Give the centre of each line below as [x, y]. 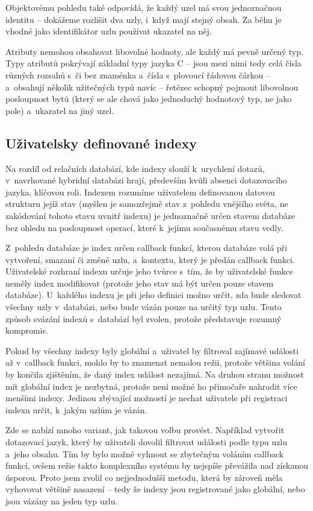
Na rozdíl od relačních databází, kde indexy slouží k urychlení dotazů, [135, 168]
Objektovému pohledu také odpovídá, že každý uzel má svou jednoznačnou [144, 7]
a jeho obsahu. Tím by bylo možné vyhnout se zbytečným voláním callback [145, 453]
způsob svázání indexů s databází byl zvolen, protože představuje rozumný [144, 318]
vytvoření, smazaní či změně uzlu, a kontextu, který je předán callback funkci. [150, 259]
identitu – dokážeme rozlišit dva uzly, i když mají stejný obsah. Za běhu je [144, 19]
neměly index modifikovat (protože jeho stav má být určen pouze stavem [140, 283]
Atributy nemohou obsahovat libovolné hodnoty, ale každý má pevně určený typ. [154, 51]
